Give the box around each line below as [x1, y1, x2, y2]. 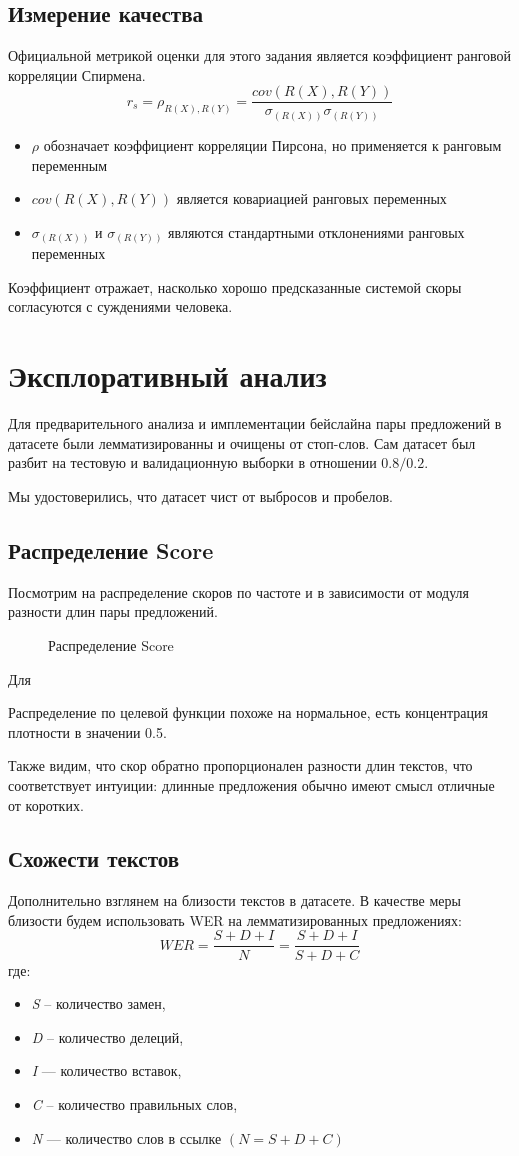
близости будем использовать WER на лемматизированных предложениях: [8, 909, 462, 930]
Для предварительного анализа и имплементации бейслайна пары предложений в [8, 413, 502, 434]
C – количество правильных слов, [31, 1093, 238, 1114]
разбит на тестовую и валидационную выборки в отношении [8, 452, 377, 473]
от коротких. [8, 794, 84, 815]
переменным [31, 154, 108, 175]
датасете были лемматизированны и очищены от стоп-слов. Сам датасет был [8, 432, 476, 453]
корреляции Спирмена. [8, 64, 146, 85]
